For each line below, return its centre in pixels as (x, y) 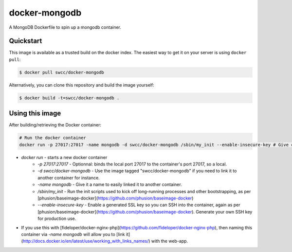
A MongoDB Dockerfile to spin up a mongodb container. (65, 27)
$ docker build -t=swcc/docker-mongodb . (69, 98)
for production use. (57, 218)
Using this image (35, 114)
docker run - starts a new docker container (64, 157)
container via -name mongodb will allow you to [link (73, 234)
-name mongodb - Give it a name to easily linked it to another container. (110, 184)
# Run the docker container (53, 138)
